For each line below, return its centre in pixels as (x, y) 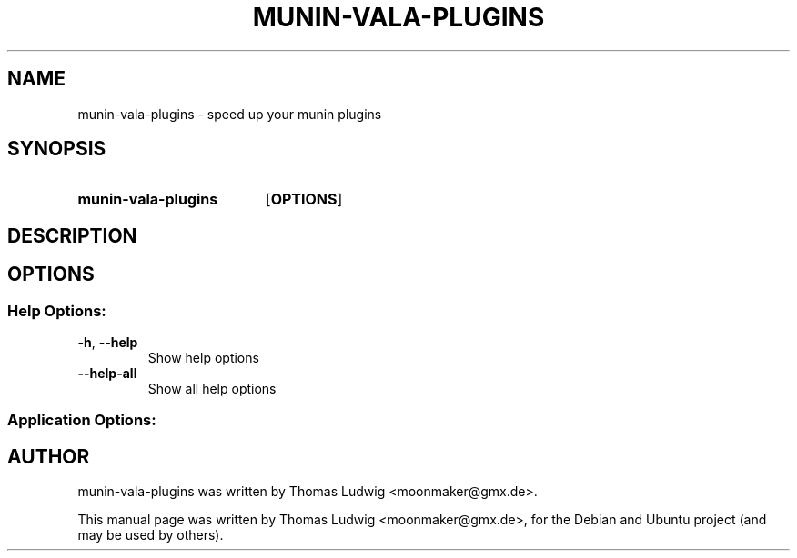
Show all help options (212, 389)
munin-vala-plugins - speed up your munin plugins (230, 114)
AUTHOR (49, 456)
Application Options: (82, 420)
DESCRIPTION (72, 235)
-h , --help (108, 343)
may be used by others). (151, 535)
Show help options (203, 358)
